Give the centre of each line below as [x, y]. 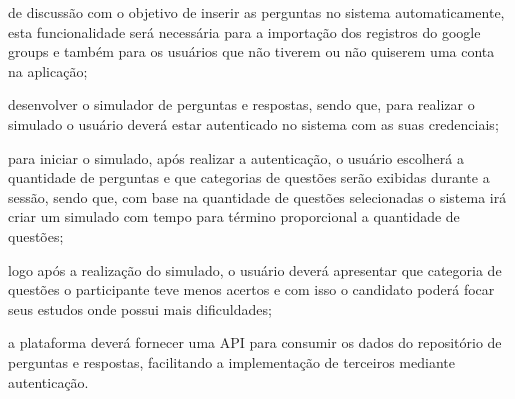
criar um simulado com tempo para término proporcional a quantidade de [234, 216]
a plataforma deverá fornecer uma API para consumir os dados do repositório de [255, 342]
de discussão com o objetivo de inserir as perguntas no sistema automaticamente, [256, 12]
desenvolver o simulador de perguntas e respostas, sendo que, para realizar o [241, 104]
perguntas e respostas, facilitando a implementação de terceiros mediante [231, 361]
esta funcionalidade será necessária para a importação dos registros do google [244, 31]
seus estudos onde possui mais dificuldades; [140, 308]
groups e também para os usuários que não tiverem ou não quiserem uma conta [251, 51]
